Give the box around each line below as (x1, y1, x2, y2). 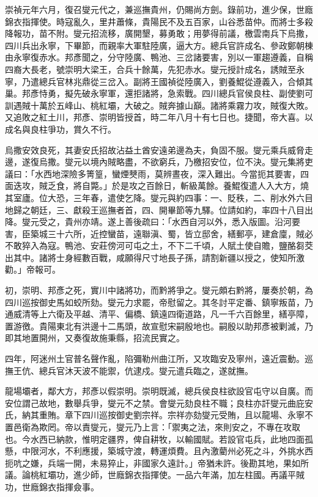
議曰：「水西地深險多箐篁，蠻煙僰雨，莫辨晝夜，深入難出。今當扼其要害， (5, 167, 300, 180)
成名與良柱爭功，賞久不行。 (5, 122, 116, 135)
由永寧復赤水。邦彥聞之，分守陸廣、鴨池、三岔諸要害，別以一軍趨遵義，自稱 (5, 51, 313, 64)
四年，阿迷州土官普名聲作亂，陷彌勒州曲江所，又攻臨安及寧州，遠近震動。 (5, 352, 305, 365)
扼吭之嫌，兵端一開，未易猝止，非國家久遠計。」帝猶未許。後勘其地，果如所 (5, 456, 309, 469)
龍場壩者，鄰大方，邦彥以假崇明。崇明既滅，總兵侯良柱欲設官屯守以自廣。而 (5, 385, 313, 397)
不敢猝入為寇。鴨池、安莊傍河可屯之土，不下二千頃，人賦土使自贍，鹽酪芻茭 (5, 239, 313, 252)
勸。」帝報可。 (5, 263, 61, 276)
